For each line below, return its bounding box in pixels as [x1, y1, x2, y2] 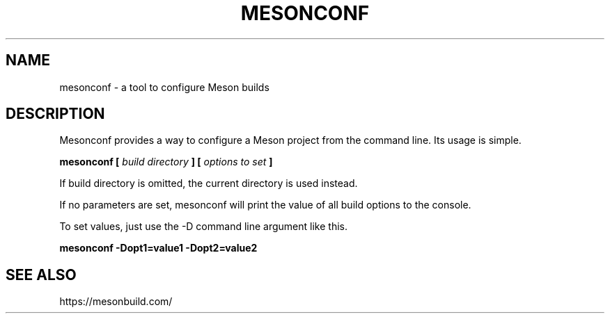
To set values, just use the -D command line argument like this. [59, 220, 347, 233]
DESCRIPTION [6, 105, 105, 123]
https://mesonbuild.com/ [59, 295, 173, 308]
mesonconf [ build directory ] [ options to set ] [59, 156, 273, 168]
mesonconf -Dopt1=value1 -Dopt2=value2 [59, 242, 258, 254]
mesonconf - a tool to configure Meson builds [59, 81, 269, 93]
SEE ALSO [6, 265, 77, 284]
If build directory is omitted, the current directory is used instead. [59, 177, 358, 190]
